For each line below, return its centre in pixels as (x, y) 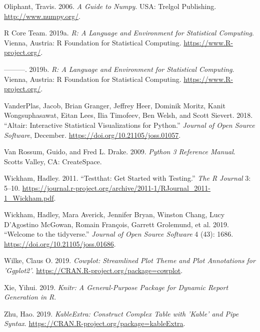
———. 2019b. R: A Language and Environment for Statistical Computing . (119, 69)
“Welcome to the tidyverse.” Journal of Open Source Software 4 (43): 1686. (119, 234)
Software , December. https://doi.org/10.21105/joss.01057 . (92, 135)
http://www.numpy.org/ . (42, 16)
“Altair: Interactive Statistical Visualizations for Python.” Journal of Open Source (129, 125)
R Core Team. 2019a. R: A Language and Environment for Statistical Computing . (129, 33)
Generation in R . (30, 297)
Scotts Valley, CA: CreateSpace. (53, 161)
